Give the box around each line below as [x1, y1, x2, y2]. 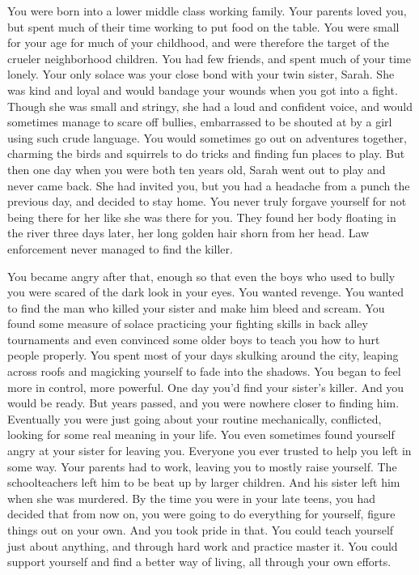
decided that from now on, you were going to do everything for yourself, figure [7, 505, 396, 522]
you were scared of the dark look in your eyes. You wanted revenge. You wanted [7, 283, 404, 300]
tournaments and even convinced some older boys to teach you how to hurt [7, 330, 380, 347]
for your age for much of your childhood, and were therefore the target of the [7, 34, 390, 51]
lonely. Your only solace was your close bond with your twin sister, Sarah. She [7, 66, 395, 83]
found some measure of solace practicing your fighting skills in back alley [7, 315, 368, 332]
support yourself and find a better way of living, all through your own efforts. [7, 553, 391, 570]
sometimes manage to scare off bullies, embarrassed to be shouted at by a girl [7, 113, 392, 130]
